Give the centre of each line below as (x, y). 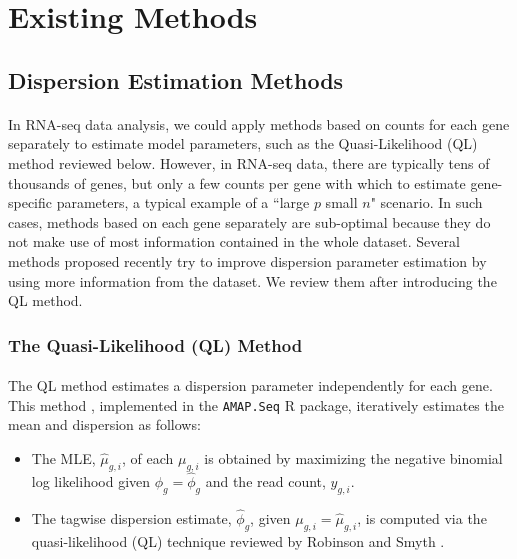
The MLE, (63, 457)
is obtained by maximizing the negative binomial (353, 457)
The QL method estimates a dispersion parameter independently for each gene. (250, 385)
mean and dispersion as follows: (104, 424)
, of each (147, 457)
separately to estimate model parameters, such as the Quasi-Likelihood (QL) (243, 143)
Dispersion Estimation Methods (176, 79)
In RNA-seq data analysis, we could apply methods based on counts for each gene (259, 123)
